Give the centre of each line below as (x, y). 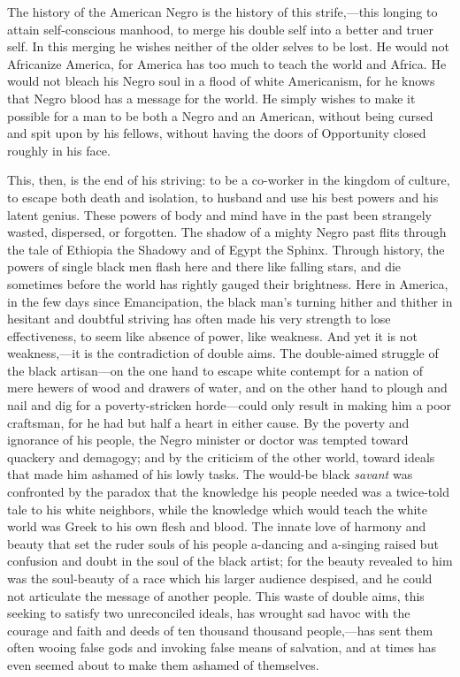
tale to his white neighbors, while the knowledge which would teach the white (218, 509)
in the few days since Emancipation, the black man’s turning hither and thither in (230, 301)
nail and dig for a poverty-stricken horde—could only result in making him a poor (230, 405)
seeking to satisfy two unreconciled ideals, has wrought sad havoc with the (209, 613)
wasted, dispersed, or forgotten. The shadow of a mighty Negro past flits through (227, 232)
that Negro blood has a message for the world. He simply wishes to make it (211, 98)
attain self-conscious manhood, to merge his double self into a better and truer (220, 29)
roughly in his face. (59, 150)
